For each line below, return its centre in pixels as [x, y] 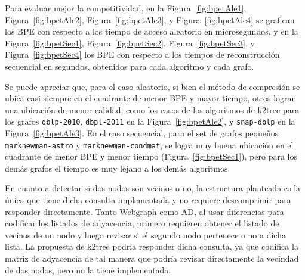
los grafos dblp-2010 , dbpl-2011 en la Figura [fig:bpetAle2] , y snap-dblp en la [150, 121]
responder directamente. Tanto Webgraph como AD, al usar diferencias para [144, 211]
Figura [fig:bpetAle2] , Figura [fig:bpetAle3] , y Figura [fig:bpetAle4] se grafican [150, 19]
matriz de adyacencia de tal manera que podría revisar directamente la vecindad [152, 258]
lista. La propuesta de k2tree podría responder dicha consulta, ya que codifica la [152, 246]
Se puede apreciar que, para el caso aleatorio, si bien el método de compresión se [152, 86]
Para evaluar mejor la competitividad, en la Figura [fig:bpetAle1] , [126, 8]
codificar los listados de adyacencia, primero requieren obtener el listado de [142, 223]
